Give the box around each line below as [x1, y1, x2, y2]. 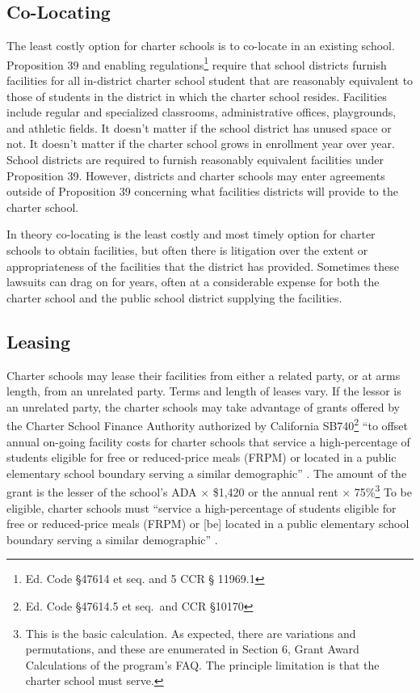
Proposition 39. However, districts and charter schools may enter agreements [6, 167, 385, 184]
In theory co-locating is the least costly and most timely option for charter [6, 226, 376, 243]
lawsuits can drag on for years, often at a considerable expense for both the [6, 273, 380, 290]
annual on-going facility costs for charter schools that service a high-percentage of [6, 433, 410, 450]
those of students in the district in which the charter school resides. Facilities [6, 87, 387, 104]
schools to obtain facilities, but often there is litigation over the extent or [6, 241, 368, 258]
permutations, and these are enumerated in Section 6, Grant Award [25, 640, 359, 657]
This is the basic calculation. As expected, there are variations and [25, 624, 356, 641]
